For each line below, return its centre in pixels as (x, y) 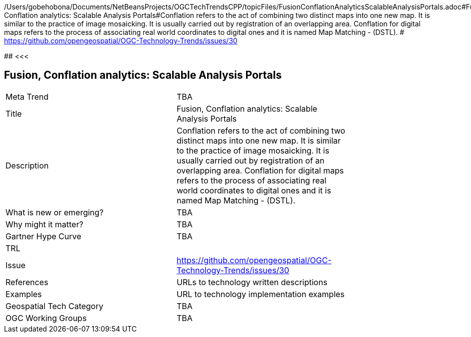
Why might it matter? (44, 224)
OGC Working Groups (46, 318)
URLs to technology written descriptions (252, 282)
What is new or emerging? (55, 212)
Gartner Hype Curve (43, 236)
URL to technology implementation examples (261, 294)
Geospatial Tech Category (54, 306)
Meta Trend (27, 96)
